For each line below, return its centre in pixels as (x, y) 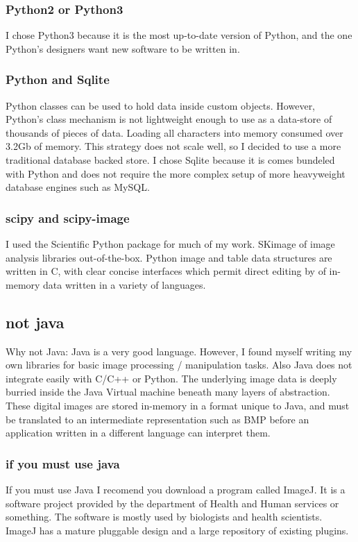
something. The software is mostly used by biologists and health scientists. (164, 517)
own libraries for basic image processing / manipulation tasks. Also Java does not (179, 365)
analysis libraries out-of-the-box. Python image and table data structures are (169, 257)
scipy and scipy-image (68, 218)
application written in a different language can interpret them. (138, 433)
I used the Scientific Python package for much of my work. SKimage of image (170, 244)
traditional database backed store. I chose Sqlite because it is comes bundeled (170, 160)
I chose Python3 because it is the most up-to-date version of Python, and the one (179, 35)
